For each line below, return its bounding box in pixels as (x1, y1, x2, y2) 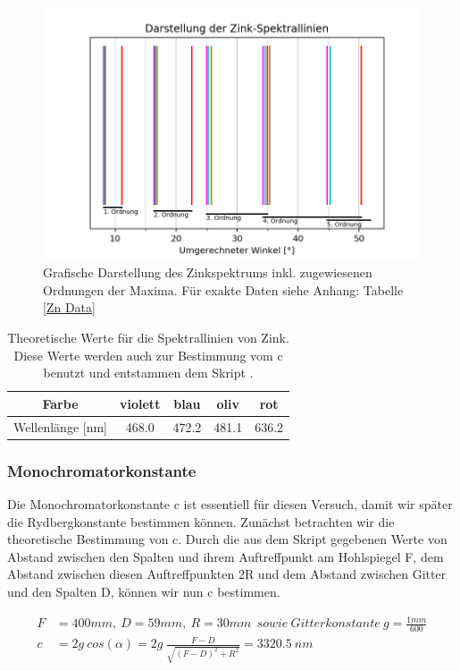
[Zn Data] (43, 298, 96, 317)
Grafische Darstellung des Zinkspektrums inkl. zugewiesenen (43, 263, 372, 282)
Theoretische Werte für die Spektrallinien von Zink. (7, 328, 289, 347)
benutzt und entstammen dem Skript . (43, 363, 254, 382)
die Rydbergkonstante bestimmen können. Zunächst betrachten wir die (7, 512, 395, 531)
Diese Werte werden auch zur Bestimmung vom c (13, 345, 283, 364)
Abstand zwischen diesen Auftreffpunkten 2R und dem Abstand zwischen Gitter (7, 565, 447, 583)
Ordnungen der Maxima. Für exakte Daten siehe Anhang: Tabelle (43, 280, 404, 299)
